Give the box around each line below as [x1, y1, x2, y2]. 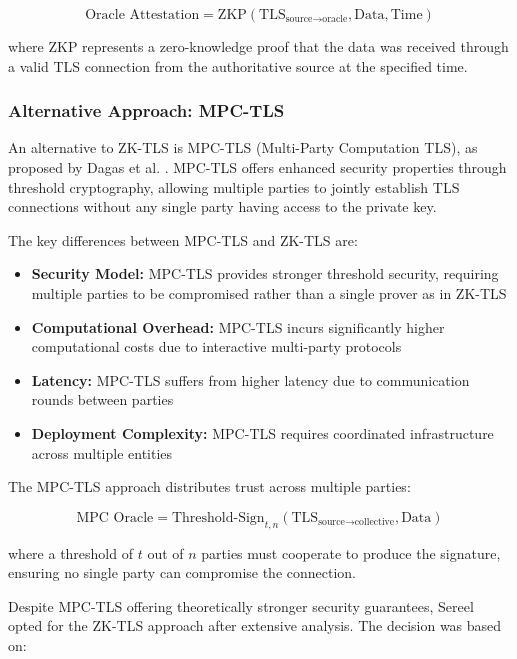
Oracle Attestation [85, 8, 200, 22]
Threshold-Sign [171, 510, 265, 525]
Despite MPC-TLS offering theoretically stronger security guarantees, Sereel [8, 595, 474, 616]
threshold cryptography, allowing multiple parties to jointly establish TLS [8, 176, 460, 197]
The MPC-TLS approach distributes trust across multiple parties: [8, 476, 411, 497]
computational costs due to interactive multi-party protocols [31, 336, 402, 357]
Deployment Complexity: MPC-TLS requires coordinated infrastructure [31, 422, 494, 443]
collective [354, 517, 395, 528]
